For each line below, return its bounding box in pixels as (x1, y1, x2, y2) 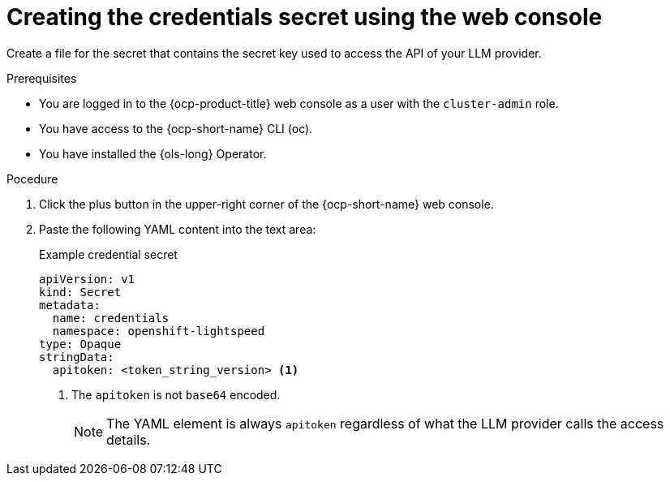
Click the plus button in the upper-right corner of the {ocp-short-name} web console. (39, 196, 494, 211)
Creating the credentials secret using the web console (6, 3, 603, 31)
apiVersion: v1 (39, 272, 135, 286)
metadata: (39, 298, 101, 312)
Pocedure (6, 171, 58, 186)
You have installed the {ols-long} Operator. (39, 146, 267, 161)
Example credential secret (39, 247, 178, 261)
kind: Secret (39, 285, 122, 299)
